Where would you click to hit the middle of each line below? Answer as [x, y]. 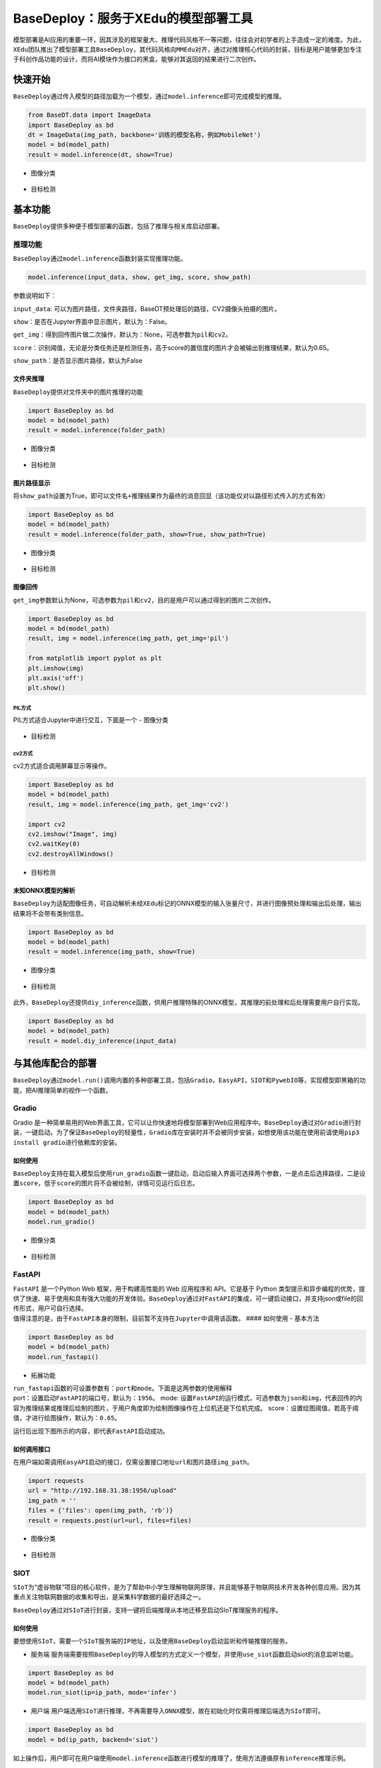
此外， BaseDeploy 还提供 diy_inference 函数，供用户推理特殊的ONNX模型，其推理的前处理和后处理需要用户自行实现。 [189, 1002]
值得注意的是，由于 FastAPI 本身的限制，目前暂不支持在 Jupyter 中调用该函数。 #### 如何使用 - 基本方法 [166, 1318]
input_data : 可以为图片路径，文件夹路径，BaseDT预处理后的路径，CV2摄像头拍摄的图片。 [147, 308]
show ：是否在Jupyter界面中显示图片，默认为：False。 [92, 321]
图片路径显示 [32, 483]
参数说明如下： [35, 296]
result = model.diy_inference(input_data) [102, 1041]
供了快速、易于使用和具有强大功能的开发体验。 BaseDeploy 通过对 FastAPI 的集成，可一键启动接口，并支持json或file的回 [188, 1298]
